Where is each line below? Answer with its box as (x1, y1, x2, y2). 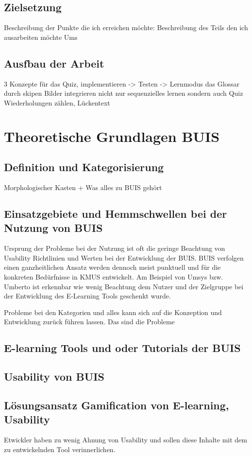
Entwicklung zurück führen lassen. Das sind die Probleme (4, 316, 175, 327)
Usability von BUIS (4, 369, 104, 384)
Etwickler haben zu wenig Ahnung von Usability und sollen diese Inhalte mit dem (4, 435, 247, 445)
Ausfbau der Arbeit (4, 55, 104, 70)
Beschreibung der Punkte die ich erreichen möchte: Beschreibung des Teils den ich (4, 22, 248, 33)
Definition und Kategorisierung (4, 159, 164, 175)
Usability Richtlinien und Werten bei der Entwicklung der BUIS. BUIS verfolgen (4, 252, 244, 263)
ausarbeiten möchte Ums (4, 32, 78, 42)
